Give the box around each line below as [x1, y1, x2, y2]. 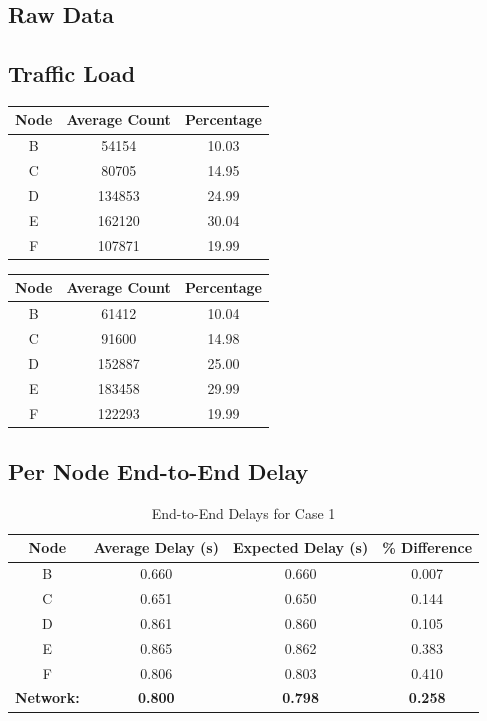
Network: [15, 687, 80, 708]
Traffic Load [8, 58, 136, 89]
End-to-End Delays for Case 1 [151, 502, 336, 523]
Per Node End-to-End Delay [8, 456, 309, 486]
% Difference [382, 537, 473, 558]
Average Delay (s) [93, 537, 219, 558]
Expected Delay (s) [232, 537, 369, 558]
